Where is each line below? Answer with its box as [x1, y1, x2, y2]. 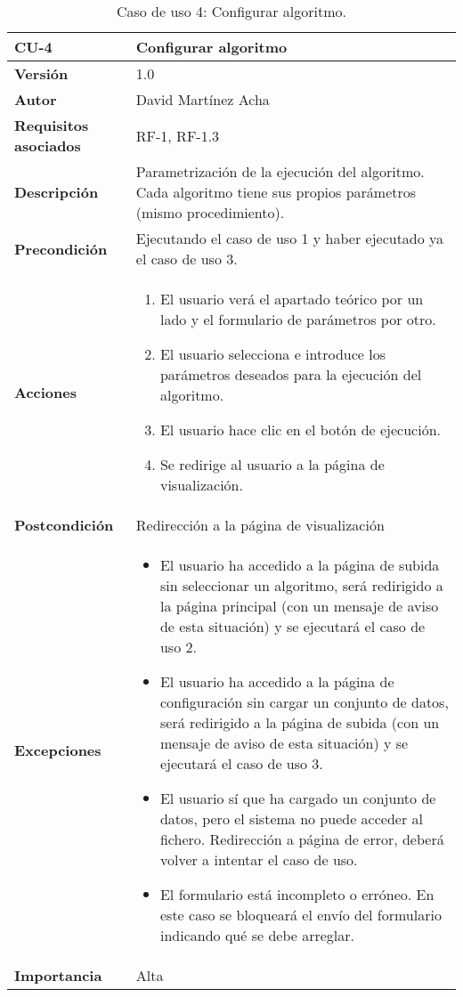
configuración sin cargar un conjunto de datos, [159, 692, 449, 712]
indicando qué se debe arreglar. [159, 925, 354, 945]
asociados [14, 135, 81, 156]
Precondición [14, 238, 108, 259]
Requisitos [14, 115, 89, 135]
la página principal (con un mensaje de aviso [159, 596, 439, 616]
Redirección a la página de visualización [135, 515, 385, 535]
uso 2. [159, 636, 197, 657]
